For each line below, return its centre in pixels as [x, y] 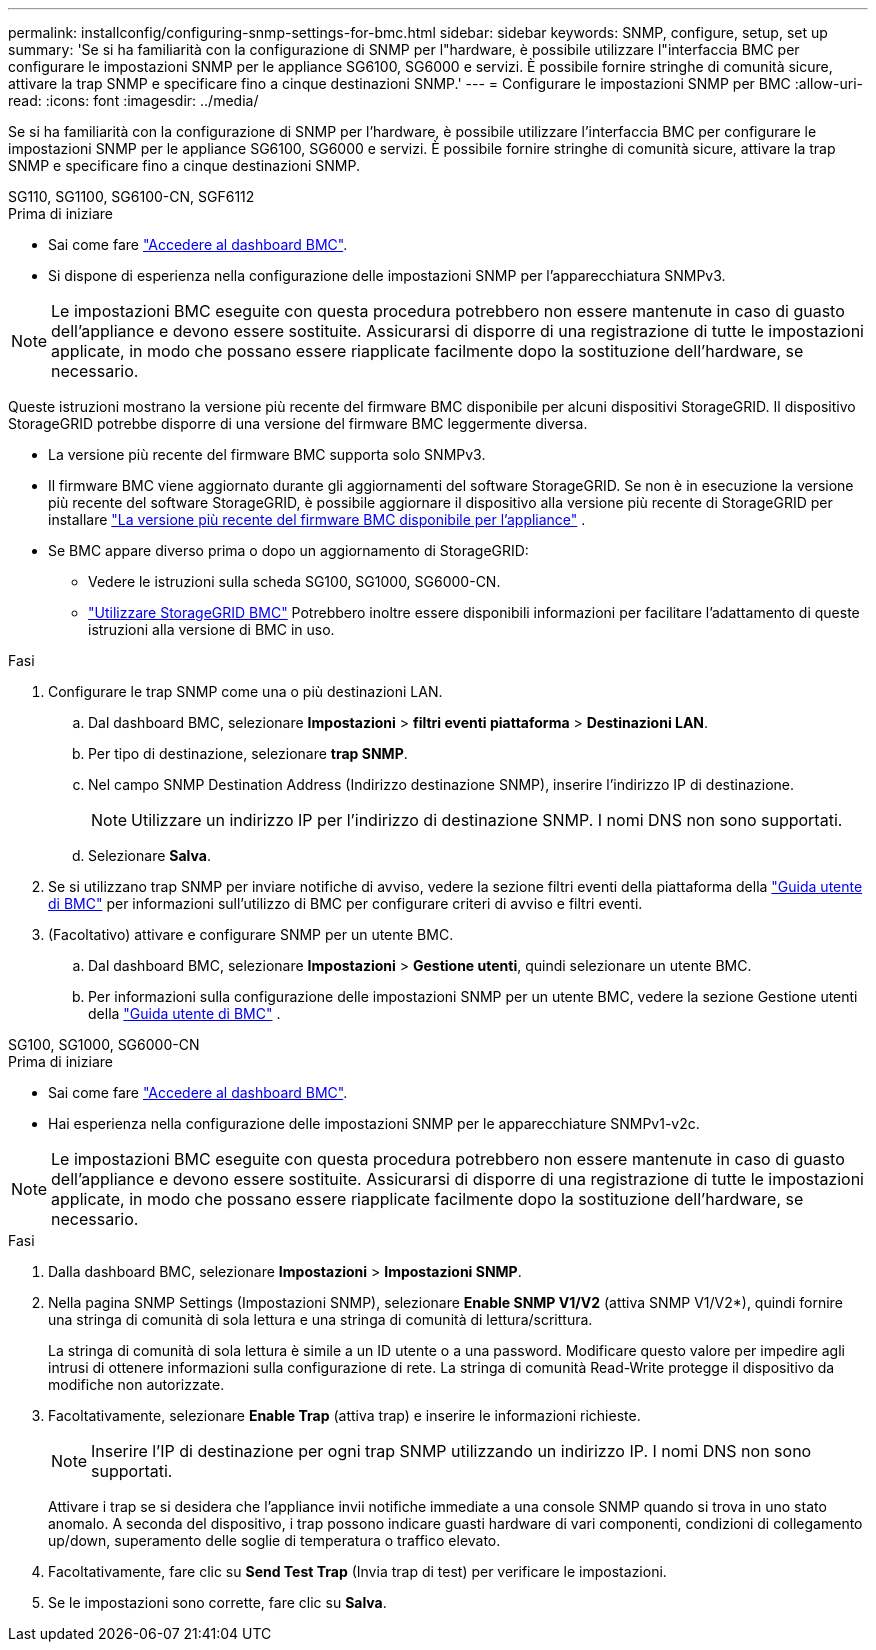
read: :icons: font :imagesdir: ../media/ [133, 100]
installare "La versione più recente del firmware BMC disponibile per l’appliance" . [317, 519]
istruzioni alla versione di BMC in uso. [211, 629]
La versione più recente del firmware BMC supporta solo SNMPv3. [267, 454]
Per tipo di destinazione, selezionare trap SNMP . [248, 753]
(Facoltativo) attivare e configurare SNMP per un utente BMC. [251, 934]
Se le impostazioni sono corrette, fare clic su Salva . [217, 1602]
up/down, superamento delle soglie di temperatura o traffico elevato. [274, 1540]
